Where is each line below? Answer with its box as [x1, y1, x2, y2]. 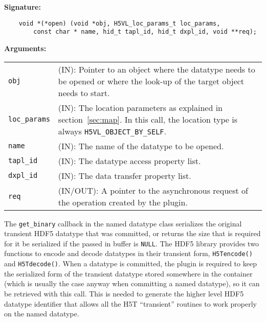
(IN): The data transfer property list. [58, 169, 191, 181]
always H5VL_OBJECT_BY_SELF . [58, 125, 166, 137]
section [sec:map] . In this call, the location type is [58, 113, 237, 125]
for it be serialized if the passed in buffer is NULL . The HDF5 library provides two [4, 238, 259, 248]
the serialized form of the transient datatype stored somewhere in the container [4, 268, 253, 279]
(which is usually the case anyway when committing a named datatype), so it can [4, 278, 260, 289]
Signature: [4, 2, 41, 12]
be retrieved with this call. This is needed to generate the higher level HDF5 [4, 288, 244, 298]
